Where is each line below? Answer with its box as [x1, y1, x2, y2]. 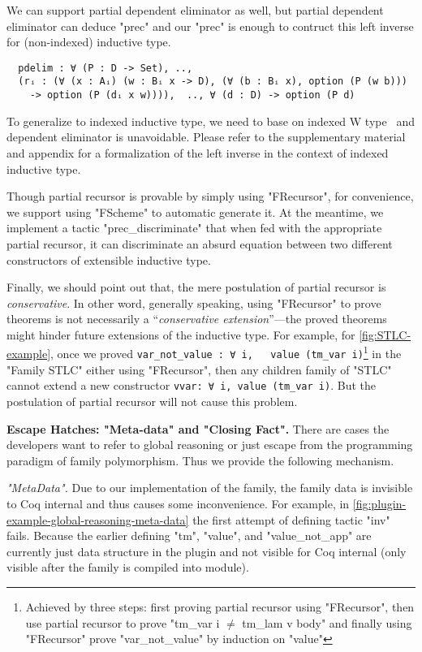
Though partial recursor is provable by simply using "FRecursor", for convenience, [6, 188, 414, 205]
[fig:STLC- [359, 326, 411, 343]
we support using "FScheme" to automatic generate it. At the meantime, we [6, 203, 384, 220]
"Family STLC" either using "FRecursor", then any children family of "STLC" [6, 361, 392, 378]
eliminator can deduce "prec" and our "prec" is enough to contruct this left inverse [6, 17, 414, 34]
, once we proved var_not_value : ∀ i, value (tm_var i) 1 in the [50, 343, 402, 362]
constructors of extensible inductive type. [6, 251, 211, 268]
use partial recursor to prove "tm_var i [25, 614, 220, 631]
